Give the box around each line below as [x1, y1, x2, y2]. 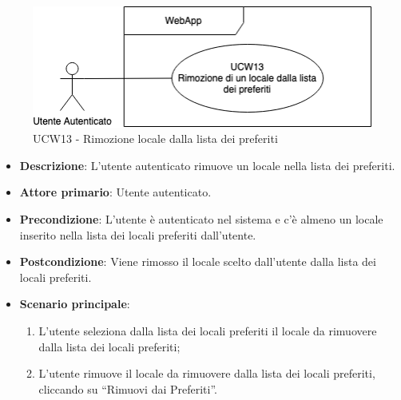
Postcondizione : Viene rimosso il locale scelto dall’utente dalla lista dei [19, 253, 376, 270]
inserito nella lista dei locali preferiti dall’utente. [19, 226, 256, 243]
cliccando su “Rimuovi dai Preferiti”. [38, 380, 217, 397]
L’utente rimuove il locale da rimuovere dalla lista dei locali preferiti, [38, 365, 375, 382]
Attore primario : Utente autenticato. [19, 184, 212, 200]
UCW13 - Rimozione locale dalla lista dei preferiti [33, 130, 278, 147]
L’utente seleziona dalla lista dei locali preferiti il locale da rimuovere [38, 322, 377, 339]
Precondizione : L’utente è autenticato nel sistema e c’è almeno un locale [19, 211, 383, 228]
